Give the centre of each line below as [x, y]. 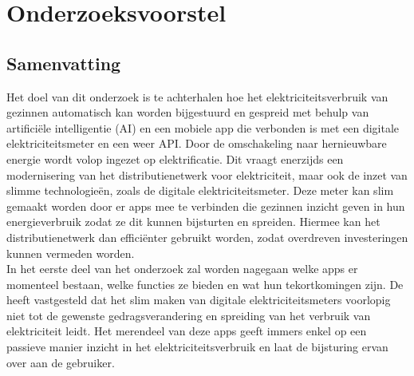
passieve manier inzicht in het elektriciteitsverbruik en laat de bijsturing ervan [197, 347]
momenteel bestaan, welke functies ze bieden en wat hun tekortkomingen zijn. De [205, 284]
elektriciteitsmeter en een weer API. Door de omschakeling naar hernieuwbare [197, 143]
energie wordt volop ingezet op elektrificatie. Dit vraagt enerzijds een [175, 158]
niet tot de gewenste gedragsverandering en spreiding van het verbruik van [189, 315]
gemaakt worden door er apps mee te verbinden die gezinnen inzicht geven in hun [206, 206]
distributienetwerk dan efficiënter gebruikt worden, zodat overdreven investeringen [207, 237]
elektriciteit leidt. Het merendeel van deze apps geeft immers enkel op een [187, 331]
